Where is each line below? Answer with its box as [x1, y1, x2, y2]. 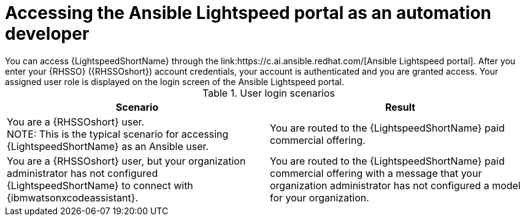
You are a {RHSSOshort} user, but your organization [7, 154, 246, 167]
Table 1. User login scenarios [202, 86, 335, 99]
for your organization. [270, 191, 369, 204]
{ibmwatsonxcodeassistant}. [7, 191, 139, 204]
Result [385, 100, 416, 113]
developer [5, 23, 90, 44]
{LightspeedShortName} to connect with [7, 179, 193, 192]
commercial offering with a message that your [270, 167, 482, 179]
